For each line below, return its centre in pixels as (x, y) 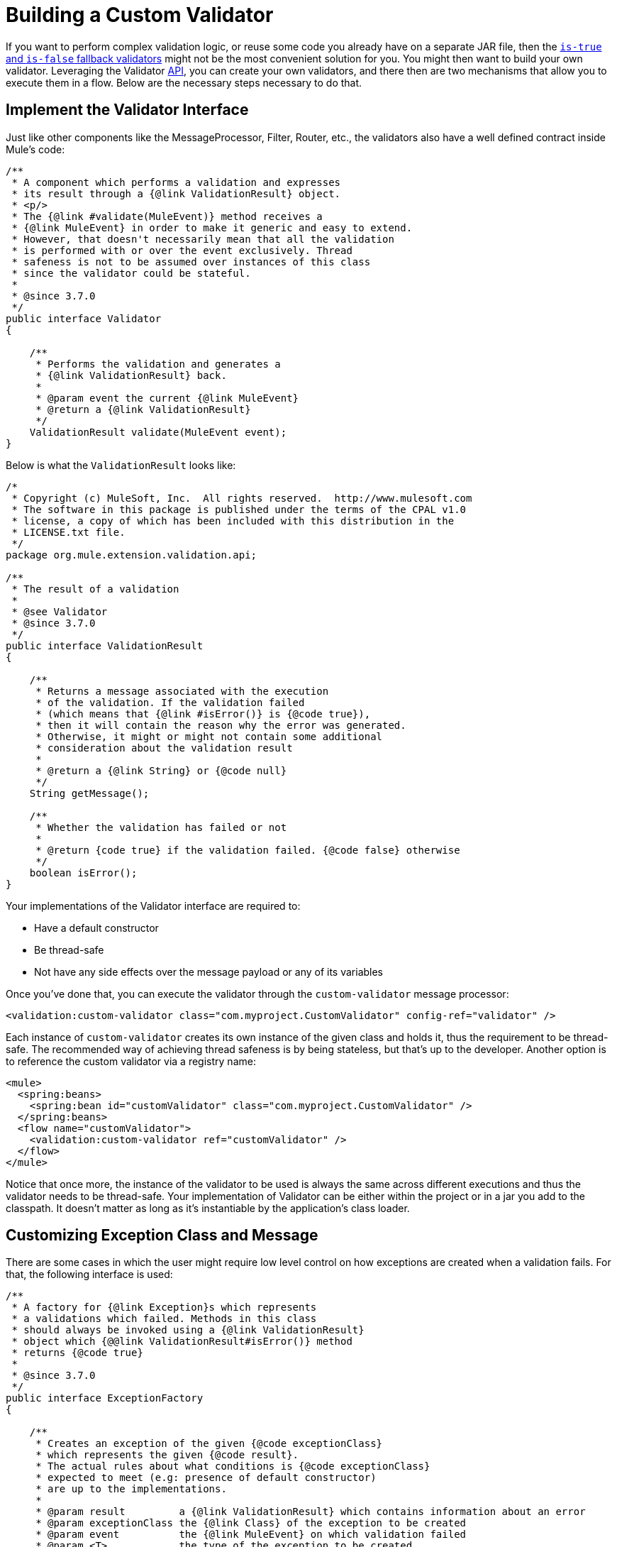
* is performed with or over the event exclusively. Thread (182, 250)
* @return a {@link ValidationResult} (143, 409)
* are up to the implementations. (131, 1489)
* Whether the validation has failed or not (161, 827)
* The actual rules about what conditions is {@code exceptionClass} (233, 1466)
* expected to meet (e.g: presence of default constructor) (206, 1478)
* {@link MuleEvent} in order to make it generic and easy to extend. (212, 227)
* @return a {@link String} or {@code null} (161, 770)
